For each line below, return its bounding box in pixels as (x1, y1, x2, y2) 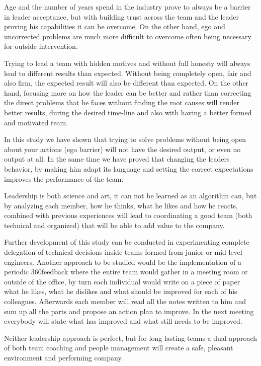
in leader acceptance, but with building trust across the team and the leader (4, 11, 239, 22)
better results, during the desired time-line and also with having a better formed (4, 107, 252, 117)
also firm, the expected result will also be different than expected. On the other (4, 78, 249, 88)
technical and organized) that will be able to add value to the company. (4, 219, 225, 230)
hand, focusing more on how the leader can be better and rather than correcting (4, 87, 251, 98)
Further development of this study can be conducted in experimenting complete (4, 237, 249, 247)
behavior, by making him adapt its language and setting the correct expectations (4, 163, 253, 174)
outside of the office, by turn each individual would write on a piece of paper (4, 276, 240, 286)
